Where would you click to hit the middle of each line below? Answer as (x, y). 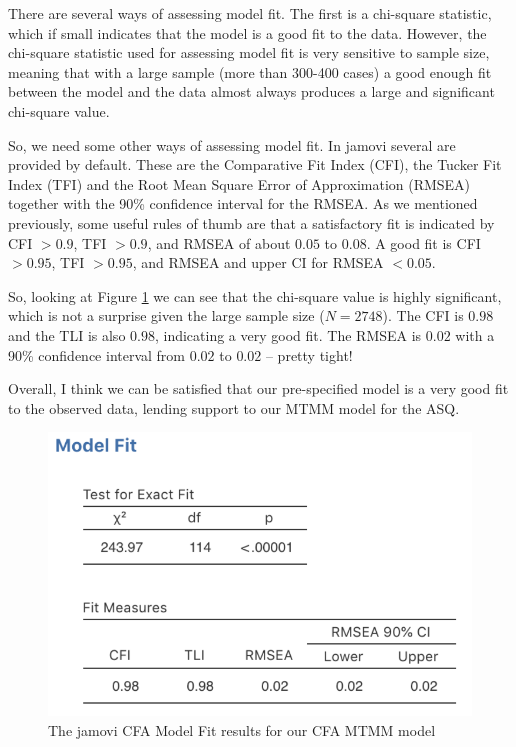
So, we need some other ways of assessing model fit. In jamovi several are (232, 144)
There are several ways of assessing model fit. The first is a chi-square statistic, (250, 13)
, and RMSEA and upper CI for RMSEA (258, 262)
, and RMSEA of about (219, 242)
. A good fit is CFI (423, 242)
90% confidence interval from (97, 354)
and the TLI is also (67, 334)
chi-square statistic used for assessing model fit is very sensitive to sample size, (249, 52)
